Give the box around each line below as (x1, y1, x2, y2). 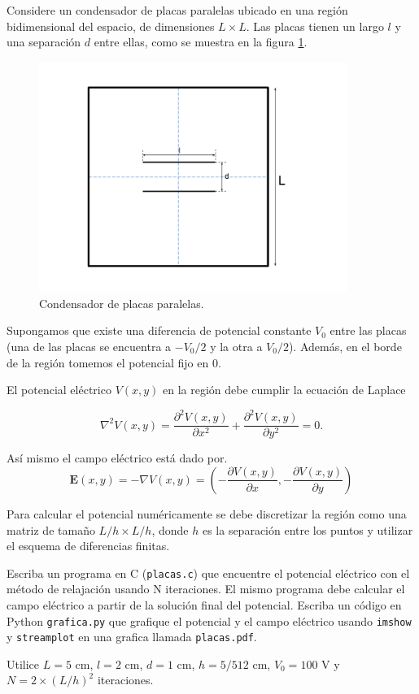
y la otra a (210, 338, 263, 355)
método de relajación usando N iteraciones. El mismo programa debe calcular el (7, 580, 405, 597)
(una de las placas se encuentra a (7, 338, 172, 355)
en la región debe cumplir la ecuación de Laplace (163, 381, 406, 398)
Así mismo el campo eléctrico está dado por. (7, 449, 228, 466)
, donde (151, 521, 189, 538)
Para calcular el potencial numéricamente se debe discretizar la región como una (7, 505, 407, 522)
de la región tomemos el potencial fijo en (7, 354, 209, 371)
